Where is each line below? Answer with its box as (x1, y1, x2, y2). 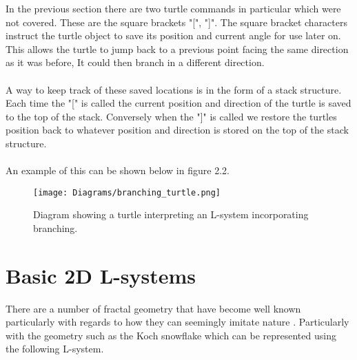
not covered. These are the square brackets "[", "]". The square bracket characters (6, 14, 348, 29)
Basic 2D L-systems (6, 261, 196, 289)
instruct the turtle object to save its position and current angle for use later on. (6, 28, 341, 43)
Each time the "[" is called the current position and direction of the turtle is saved (6, 96, 351, 110)
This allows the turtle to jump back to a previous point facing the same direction (6, 41, 349, 56)
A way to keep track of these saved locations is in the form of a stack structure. (6, 82, 342, 96)
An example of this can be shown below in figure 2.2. (6, 163, 229, 178)
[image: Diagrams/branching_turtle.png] (33, 187, 221, 198)
